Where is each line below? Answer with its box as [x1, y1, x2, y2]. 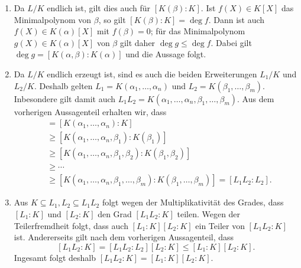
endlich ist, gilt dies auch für [47, 2, 151, 14]
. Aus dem [237, 92, 274, 104]
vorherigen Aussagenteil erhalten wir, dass [14, 105, 167, 117]
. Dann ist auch [208, 13, 265, 25]
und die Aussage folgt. [125, 48, 206, 60]
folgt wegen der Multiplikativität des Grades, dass [102, 196, 284, 208]
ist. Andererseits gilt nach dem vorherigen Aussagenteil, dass [14, 231, 234, 243]
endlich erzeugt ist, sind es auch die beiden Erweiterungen [47, 67, 257, 80]
